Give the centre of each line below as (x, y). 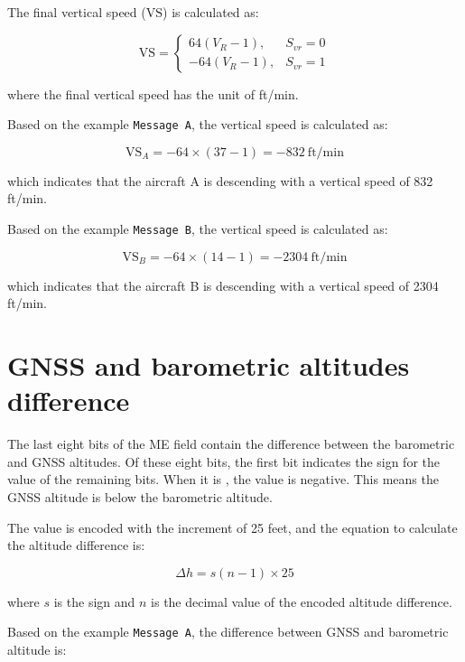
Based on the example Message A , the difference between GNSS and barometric (228, 632)
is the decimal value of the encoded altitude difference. (302, 601)
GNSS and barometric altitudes (209, 365)
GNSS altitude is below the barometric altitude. (140, 496)
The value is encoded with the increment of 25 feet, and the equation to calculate (232, 527)
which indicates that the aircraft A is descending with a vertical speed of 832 (220, 180)
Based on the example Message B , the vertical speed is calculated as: (198, 229)
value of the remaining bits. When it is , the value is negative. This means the (223, 479)
